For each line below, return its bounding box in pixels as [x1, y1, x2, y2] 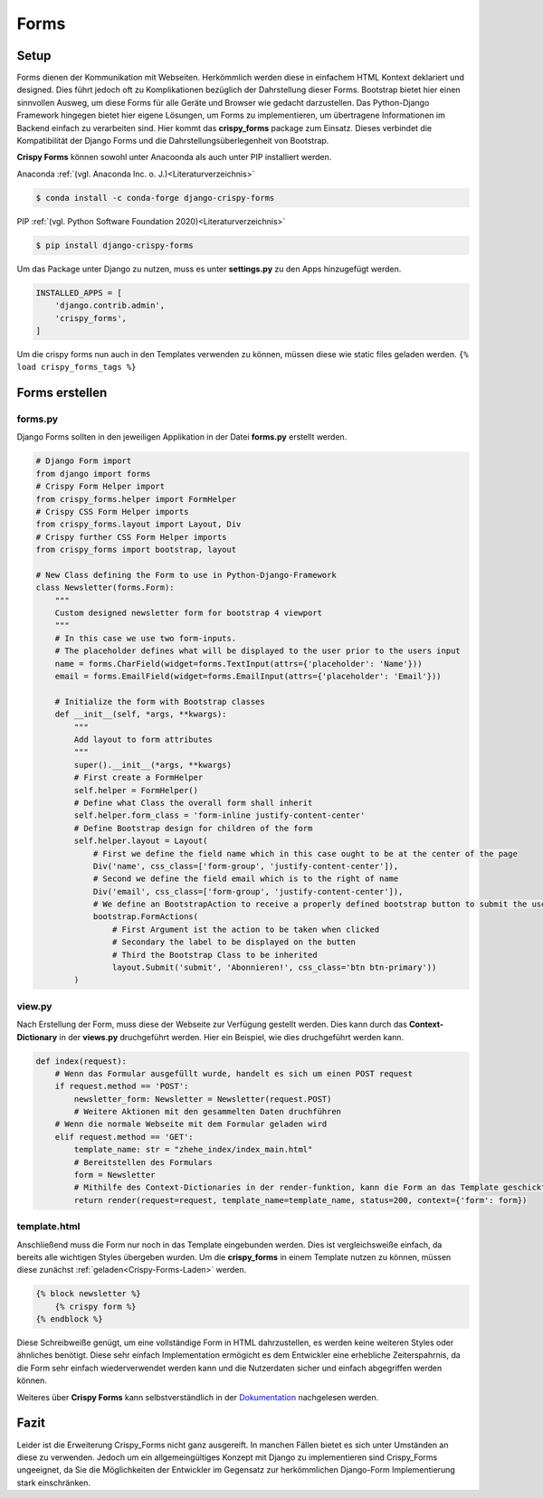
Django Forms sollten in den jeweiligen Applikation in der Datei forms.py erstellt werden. [16, 431, 348, 442]
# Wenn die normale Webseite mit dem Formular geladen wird [54, 1119, 328, 1130]
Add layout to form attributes [73, 735, 213, 744]
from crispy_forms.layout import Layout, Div [35, 519, 242, 529]
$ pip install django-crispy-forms [35, 240, 194, 251]
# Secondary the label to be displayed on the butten [111, 937, 357, 947]
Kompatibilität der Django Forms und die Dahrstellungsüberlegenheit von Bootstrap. [16, 136, 329, 147]
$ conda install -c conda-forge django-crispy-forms [35, 193, 275, 203]
